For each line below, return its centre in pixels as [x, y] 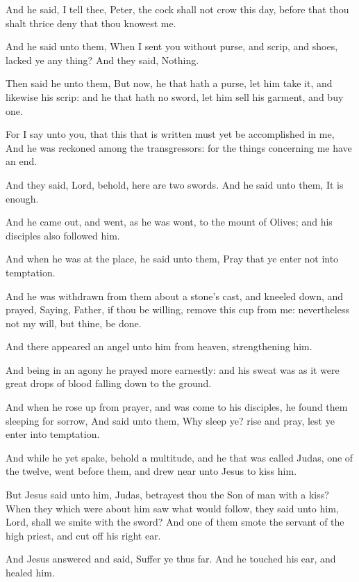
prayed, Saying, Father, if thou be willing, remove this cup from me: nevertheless [177, 309]
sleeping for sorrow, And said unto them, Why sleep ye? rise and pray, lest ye [170, 420]
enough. [22, 198]
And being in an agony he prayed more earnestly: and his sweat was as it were [173, 369]
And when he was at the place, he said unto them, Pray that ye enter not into [172, 259]
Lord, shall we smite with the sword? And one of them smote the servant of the [175, 522]
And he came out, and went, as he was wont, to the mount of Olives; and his [169, 222]
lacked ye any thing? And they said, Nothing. [102, 60]
